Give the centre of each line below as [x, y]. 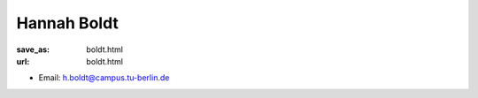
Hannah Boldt [67, 23]
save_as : [33, 49]
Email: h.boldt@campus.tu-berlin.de [104, 78]
